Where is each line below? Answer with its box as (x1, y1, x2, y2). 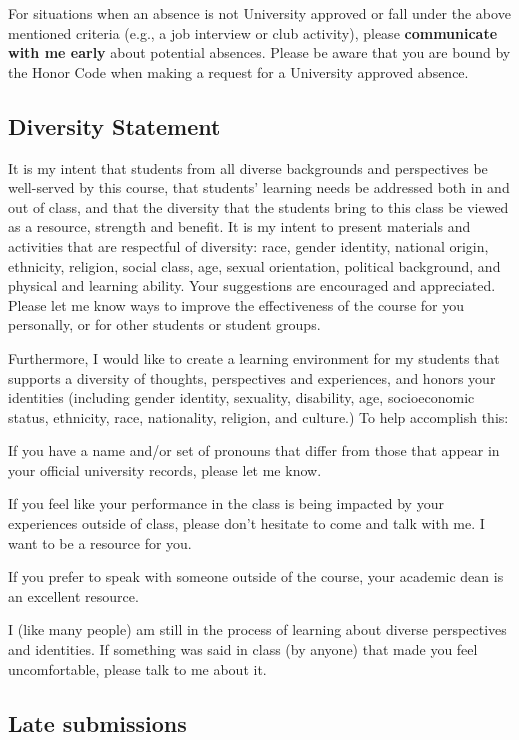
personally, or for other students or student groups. (8, 314, 321, 335)
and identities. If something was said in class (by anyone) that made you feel (8, 639, 478, 660)
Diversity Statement (8, 110, 221, 141)
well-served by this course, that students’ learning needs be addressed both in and (8, 177, 510, 198)
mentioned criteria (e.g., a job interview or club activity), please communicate (8, 22, 498, 43)
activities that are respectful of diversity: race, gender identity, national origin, (8, 235, 489, 256)
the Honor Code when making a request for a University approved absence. (8, 61, 469, 82)
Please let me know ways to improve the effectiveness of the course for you (8, 294, 464, 315)
